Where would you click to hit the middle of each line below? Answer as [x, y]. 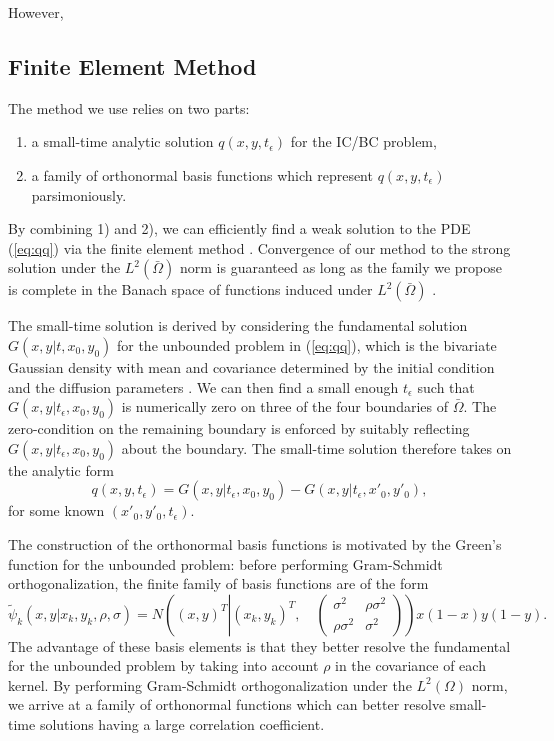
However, [36, 12]
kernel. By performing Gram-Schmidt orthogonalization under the [210, 684]
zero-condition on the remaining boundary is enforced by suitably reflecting [239, 428]
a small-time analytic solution [122, 141]
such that [446, 386]
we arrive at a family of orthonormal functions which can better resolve [227, 704]
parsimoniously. [79, 194]
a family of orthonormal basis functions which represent [202, 174]
